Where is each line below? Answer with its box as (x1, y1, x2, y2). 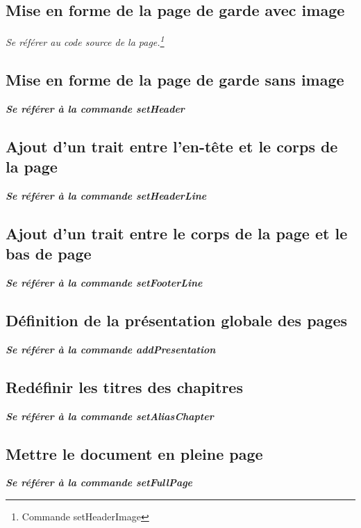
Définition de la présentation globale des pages (6, 310, 348, 331)
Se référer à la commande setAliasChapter (6, 408, 214, 423)
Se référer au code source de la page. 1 (6, 33, 165, 49)
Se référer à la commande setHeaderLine (6, 188, 207, 202)
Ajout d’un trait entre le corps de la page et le (6, 222, 348, 243)
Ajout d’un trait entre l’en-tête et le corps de (6, 135, 338, 157)
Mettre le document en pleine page (6, 442, 263, 464)
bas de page (6, 243, 92, 264)
